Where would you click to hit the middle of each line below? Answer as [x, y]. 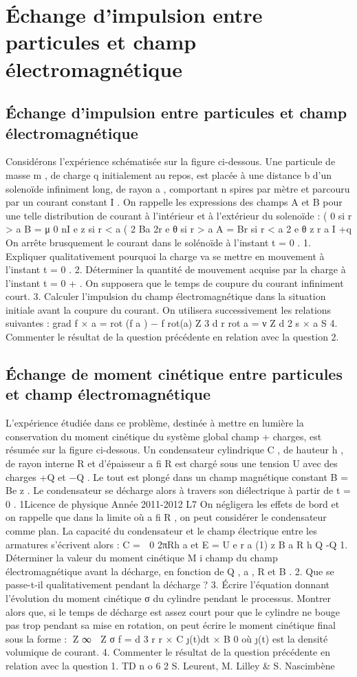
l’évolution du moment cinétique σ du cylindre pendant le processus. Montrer [169, 598]
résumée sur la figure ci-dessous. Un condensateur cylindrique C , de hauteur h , [175, 450]
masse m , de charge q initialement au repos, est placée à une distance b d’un [169, 174]
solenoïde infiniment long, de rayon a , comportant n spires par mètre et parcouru [178, 188]
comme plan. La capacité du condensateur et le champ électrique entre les [161, 530]
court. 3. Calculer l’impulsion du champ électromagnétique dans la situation [166, 296]
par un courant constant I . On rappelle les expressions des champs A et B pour [174, 202]
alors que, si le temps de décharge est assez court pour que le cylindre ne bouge [173, 611]
